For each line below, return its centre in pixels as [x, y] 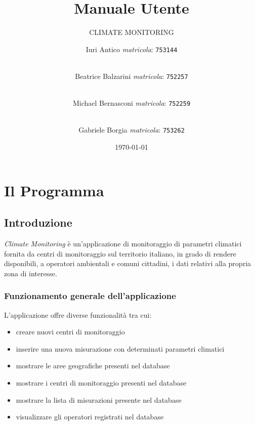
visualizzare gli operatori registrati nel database [90, 417]
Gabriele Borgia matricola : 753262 [132, 130]
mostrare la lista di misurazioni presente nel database [99, 399]
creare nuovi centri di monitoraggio [70, 332]
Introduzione [38, 222]
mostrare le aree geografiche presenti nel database [93, 366]
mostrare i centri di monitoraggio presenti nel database [101, 383]
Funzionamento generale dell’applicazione [90, 296]
